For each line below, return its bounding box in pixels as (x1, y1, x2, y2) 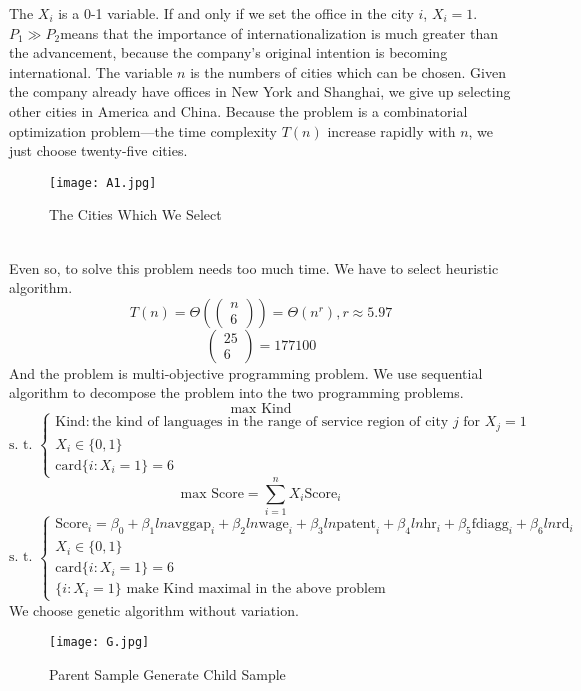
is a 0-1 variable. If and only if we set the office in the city (58, 3, 414, 23)
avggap (167, 517, 211, 532)
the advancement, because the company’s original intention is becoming (9, 42, 448, 63)
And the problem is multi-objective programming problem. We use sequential (9, 362, 483, 383)
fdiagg (471, 517, 509, 532)
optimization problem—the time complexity (9, 120, 277, 141)
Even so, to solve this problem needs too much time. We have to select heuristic (9, 257, 499, 278)
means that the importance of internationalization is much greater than (60, 22, 498, 43)
